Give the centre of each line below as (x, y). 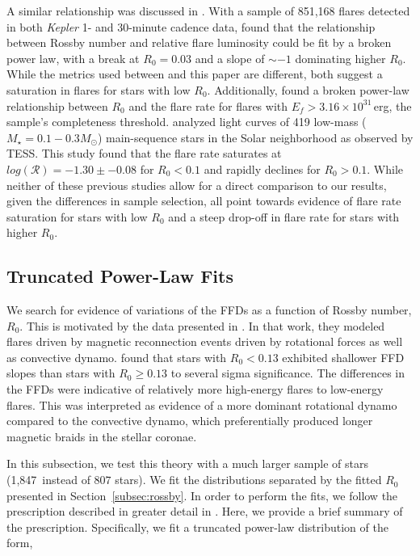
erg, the (393, 105)
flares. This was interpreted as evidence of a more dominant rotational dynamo (202, 404)
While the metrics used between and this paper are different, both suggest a (195, 74)
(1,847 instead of (48, 480)
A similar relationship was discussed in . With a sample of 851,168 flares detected (208, 11)
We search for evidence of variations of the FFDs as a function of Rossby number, (209, 310)
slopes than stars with (61, 373)
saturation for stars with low (77, 216)
